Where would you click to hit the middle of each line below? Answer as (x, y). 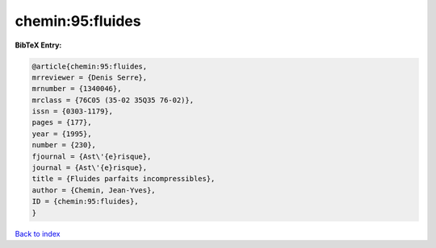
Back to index (38, 234)
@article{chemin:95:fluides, (90, 66)
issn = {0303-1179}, (72, 112)
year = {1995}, (62, 134)
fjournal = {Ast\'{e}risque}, (92, 156)
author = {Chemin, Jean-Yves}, (94, 190)
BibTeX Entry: (38, 45)
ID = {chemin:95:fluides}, (85, 202)
